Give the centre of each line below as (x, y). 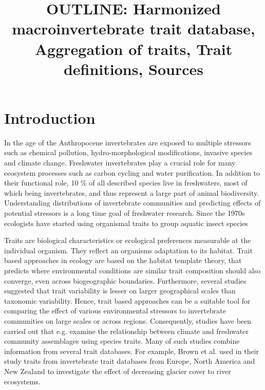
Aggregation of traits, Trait (134, 49)
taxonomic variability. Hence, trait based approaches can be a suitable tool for (127, 300)
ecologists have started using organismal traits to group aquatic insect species (126, 223)
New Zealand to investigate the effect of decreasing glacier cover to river (118, 371)
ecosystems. (22, 381)
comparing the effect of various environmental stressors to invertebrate (115, 311)
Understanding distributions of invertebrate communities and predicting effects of (132, 203)
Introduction (50, 117)
